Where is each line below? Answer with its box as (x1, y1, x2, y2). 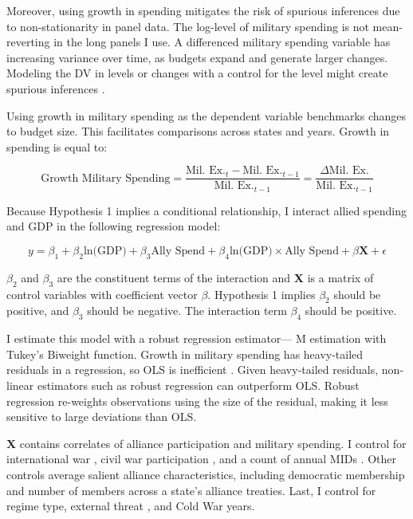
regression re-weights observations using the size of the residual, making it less (6, 392, 388, 409)
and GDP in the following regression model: (6, 218, 221, 234)
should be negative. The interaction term (87, 302, 287, 319)
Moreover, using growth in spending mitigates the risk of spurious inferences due (6, 2, 400, 18)
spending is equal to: (6, 138, 108, 155)
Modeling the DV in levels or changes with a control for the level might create (6, 65, 388, 81)
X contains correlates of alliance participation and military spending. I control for (6, 434, 407, 451)
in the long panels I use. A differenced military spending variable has (53, 33, 391, 50)
